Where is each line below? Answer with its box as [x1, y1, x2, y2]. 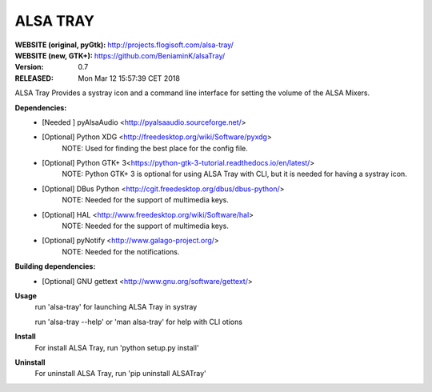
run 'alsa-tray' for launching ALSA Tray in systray [34, 302, 198, 312]
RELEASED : [14, 73, 54, 83]
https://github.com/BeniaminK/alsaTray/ [94, 50, 226, 60]
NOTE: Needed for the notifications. [62, 246, 180, 256]
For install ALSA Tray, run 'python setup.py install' [34, 342, 199, 352]
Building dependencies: [14, 262, 96, 271]
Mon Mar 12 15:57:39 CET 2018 [78, 73, 180, 83]
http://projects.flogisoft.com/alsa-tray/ [107, 40, 234, 50]
